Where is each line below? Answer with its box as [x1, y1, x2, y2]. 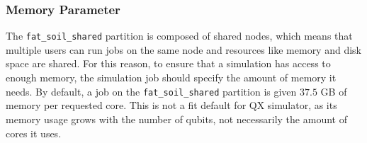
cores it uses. [6, 125, 62, 140]
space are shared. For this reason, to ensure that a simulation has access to [6, 56, 331, 71]
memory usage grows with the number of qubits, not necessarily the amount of [6, 111, 347, 126]
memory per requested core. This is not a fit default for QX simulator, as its [6, 98, 337, 113]
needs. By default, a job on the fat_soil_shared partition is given [6, 84, 297, 98]
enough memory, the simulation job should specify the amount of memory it [6, 70, 337, 85]
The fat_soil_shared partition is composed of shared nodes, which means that [6, 28, 353, 43]
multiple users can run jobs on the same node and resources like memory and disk [6, 42, 361, 57]
